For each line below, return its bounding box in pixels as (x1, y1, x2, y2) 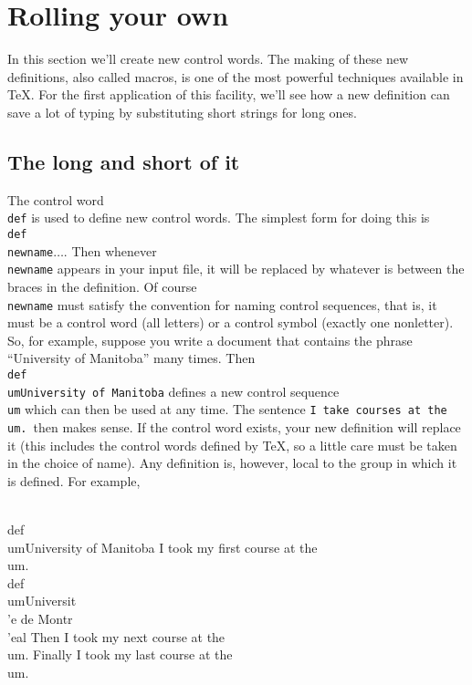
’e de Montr (7, 608, 73, 628)
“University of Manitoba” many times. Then (7, 348, 256, 368)
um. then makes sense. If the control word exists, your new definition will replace (7, 417, 461, 436)
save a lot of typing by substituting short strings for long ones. (7, 102, 357, 121)
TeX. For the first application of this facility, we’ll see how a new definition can (7, 85, 450, 104)
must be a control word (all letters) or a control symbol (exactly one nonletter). (7, 313, 454, 332)
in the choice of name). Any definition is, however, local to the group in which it (7, 453, 457, 472)
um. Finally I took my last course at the (7, 645, 233, 664)
